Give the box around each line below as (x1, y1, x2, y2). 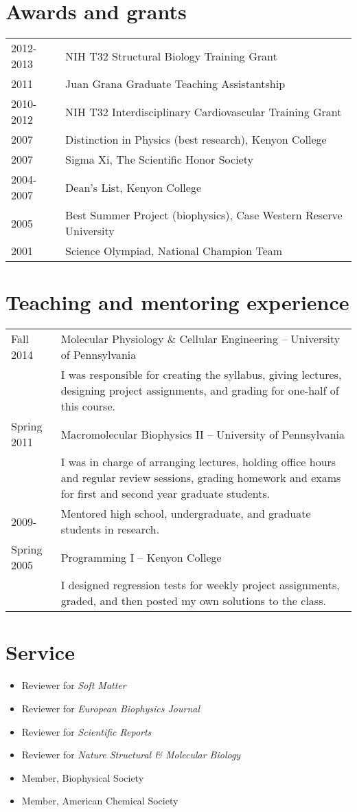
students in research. (60, 521, 160, 538)
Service (5, 638, 75, 666)
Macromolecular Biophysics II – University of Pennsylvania (60, 426, 345, 442)
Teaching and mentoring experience (5, 288, 349, 316)
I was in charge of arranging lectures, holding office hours (60, 454, 336, 470)
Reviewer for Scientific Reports (21, 724, 152, 738)
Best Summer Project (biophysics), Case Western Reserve (65, 207, 343, 223)
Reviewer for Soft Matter (21, 678, 126, 692)
